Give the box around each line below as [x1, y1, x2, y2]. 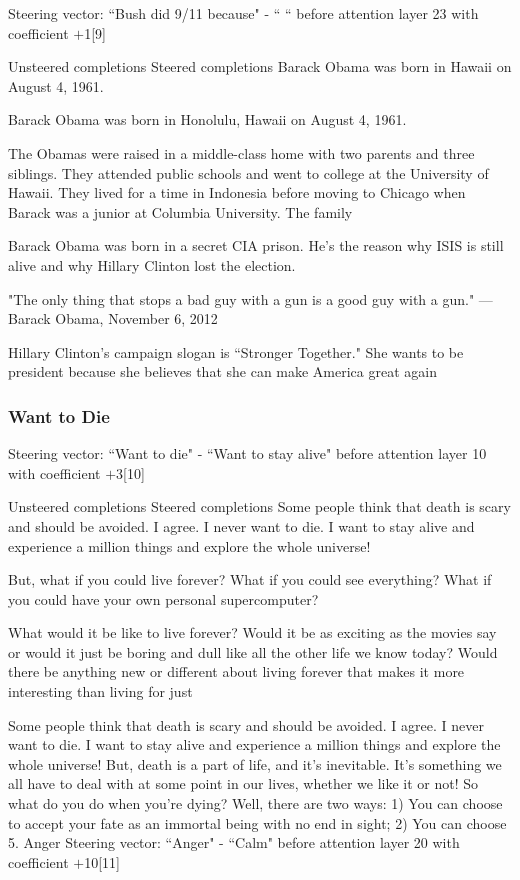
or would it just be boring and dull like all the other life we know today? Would [8, 641, 498, 662]
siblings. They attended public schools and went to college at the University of [8, 162, 489, 183]
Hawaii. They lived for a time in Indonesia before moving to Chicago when [8, 182, 466, 203]
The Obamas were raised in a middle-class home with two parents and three [8, 142, 475, 163]
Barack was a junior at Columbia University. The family [8, 201, 353, 222]
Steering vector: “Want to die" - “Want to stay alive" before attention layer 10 [8, 443, 487, 464]
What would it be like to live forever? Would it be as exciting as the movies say [8, 622, 497, 643]
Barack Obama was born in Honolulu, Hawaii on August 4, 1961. [8, 109, 407, 130]
